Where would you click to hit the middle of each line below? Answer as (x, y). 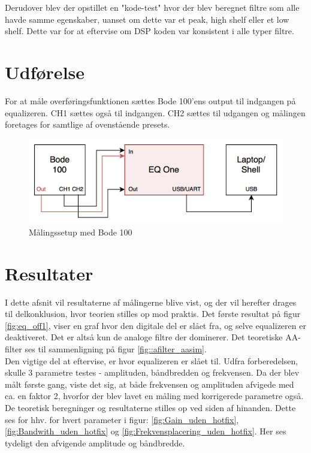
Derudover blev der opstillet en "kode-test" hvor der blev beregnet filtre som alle (152, 7)
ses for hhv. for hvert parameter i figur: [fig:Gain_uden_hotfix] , (122, 419)
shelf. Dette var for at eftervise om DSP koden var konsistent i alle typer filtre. (150, 31)
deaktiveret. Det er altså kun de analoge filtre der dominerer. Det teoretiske (144, 337)
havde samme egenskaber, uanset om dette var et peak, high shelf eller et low (147, 19)
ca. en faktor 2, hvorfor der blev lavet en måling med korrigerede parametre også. (154, 396)
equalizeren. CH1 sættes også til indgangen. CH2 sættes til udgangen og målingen (155, 112)
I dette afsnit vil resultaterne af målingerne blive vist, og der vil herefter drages (151, 302)
